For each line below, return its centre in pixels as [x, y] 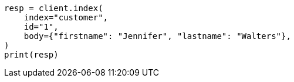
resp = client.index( [54, 8]
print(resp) [31, 55]
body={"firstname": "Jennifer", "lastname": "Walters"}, [157, 36]
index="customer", [66, 17]
